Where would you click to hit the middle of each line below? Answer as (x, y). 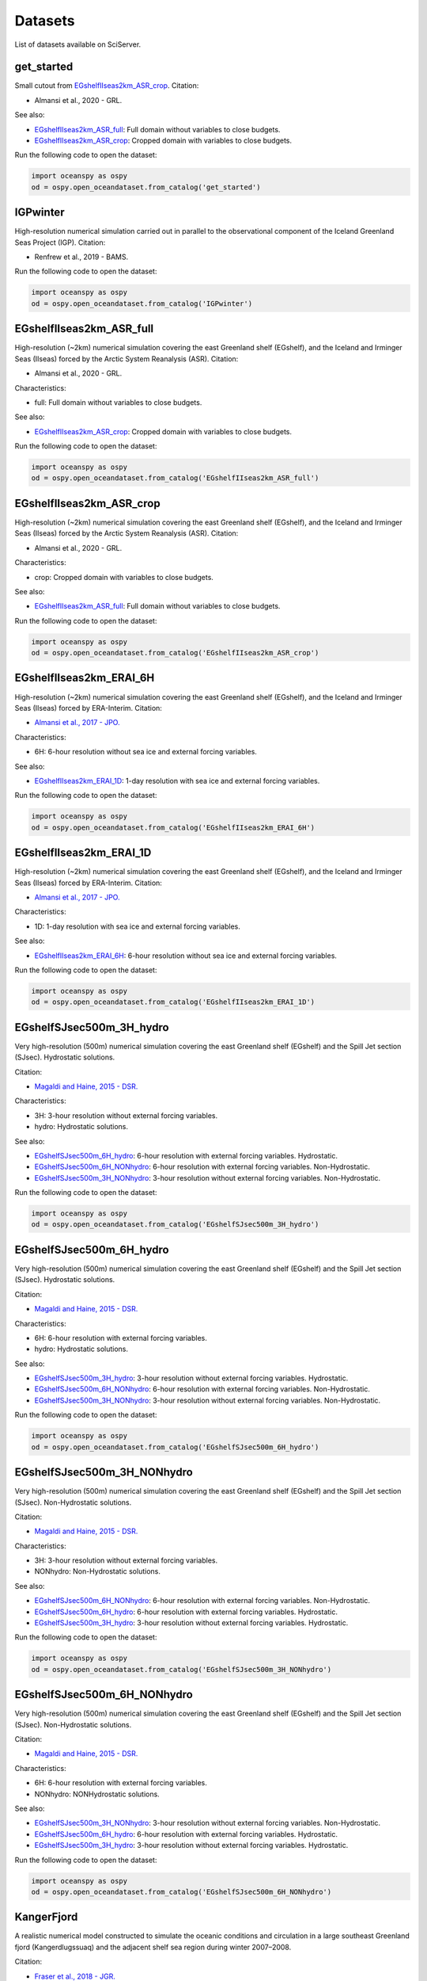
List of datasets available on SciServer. (78, 44)
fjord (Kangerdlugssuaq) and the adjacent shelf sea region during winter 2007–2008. (153, 1947)
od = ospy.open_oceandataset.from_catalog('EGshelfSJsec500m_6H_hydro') (175, 1447)
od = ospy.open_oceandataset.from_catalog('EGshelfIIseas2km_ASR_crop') (175, 653)
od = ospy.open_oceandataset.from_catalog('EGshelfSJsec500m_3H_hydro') (175, 1225)
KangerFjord (46, 1917)
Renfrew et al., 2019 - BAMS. (81, 257)
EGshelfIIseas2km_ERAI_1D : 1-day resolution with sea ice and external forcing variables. (177, 781)
